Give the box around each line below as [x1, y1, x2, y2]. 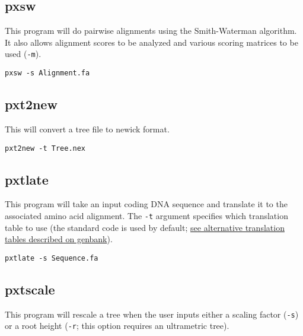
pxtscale [5, 280, 55, 298]
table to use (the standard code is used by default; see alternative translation [5, 221, 285, 233]
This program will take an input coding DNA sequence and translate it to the [5, 198, 288, 210]
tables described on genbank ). [5, 233, 113, 245]
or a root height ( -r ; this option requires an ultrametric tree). [5, 319, 229, 332]
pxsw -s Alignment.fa [5, 69, 90, 78]
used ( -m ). [5, 47, 42, 60]
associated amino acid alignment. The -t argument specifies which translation [5, 209, 288, 221]
